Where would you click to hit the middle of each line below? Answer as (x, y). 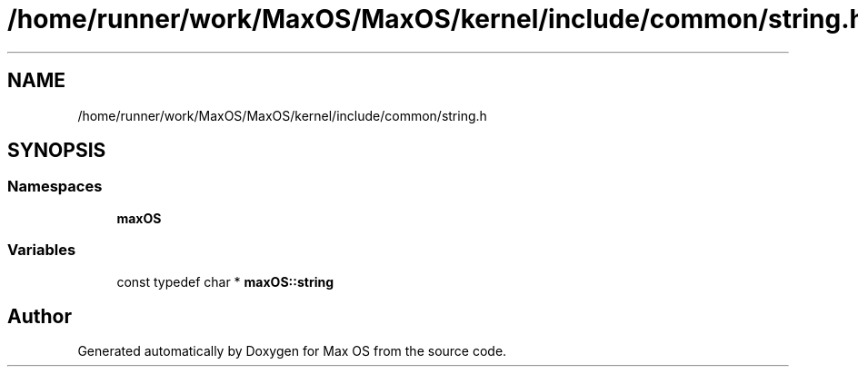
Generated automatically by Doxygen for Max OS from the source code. (292, 351)
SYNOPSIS (57, 151)
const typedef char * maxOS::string (225, 281)
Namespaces (55, 187)
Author (40, 316)
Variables (42, 250)
